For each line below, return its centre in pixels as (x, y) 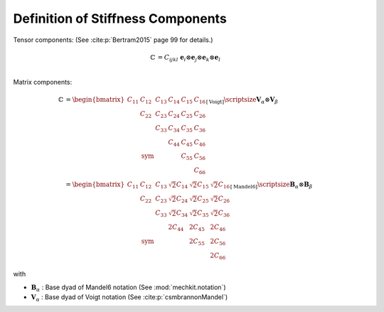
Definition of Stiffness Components (120, 18)
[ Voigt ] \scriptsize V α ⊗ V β (242, 101)
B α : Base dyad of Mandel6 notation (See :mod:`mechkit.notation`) (129, 288)
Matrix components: (43, 82)
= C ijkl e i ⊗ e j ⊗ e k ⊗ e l (189, 58)
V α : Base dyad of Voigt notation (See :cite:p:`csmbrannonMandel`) (129, 297)
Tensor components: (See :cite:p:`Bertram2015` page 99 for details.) (113, 40)
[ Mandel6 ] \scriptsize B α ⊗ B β (271, 185)
